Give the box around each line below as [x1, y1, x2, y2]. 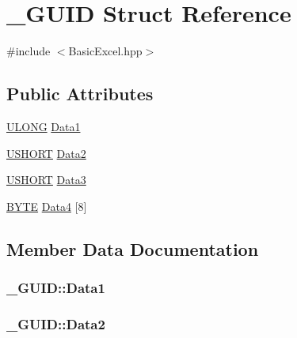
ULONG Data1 [6, 118, 81, 134]
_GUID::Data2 [6, 314, 105, 333]
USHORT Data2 [6, 145, 86, 161]
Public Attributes [6, 81, 154, 106]
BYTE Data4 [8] [6, 197, 87, 214]
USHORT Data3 [6, 171, 86, 188]
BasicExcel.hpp [68, 43, 143, 59]
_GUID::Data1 [6, 278, 105, 297]
